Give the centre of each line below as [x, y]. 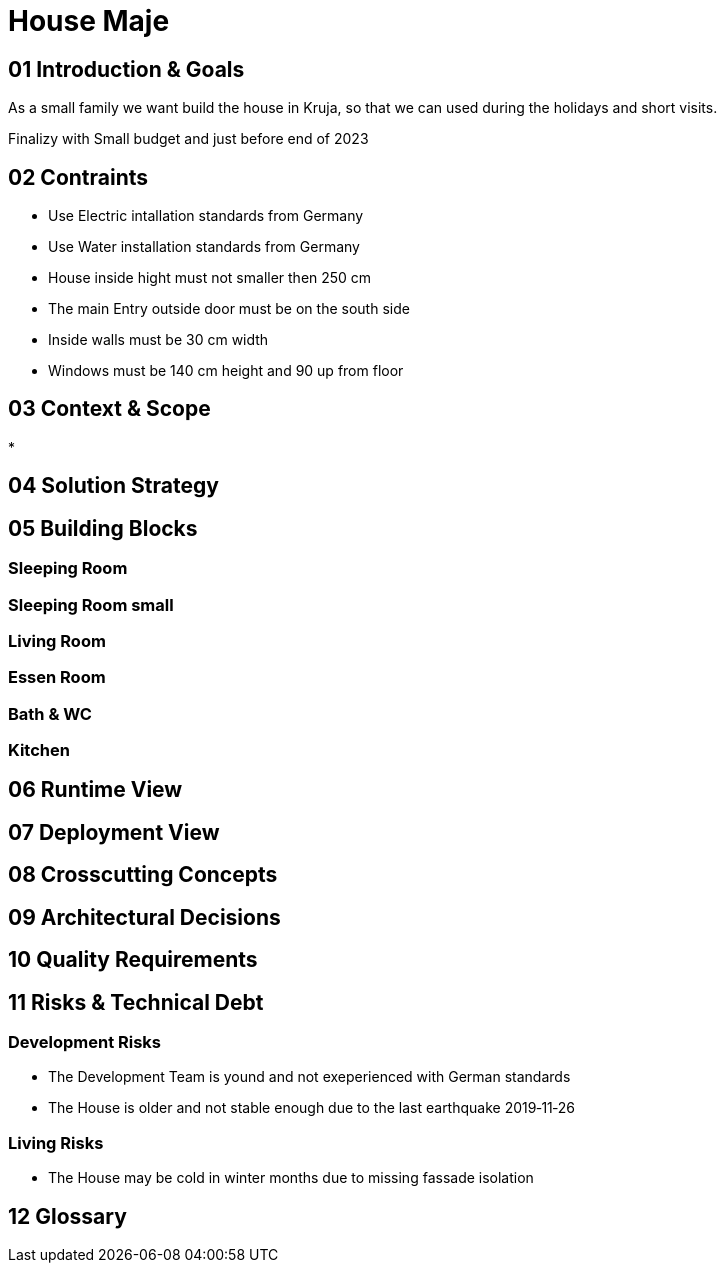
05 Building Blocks [103, 528]
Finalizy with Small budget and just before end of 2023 [188, 139]
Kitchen [39, 750]
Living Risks [56, 1142]
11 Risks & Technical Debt [136, 1002]
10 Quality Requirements [133, 960]
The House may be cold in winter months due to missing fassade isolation [291, 1178]
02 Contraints [78, 177]
